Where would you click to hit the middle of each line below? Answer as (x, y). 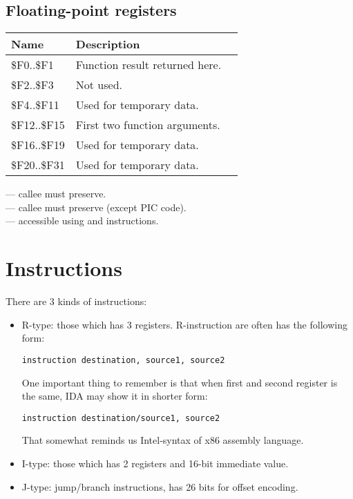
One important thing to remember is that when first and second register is (180, 382)
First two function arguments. (148, 125)
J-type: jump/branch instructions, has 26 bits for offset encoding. (160, 486)
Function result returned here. (149, 65)
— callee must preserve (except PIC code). (96, 207)
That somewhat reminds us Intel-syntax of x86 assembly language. (163, 440)
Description (108, 44)
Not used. (99, 85)
